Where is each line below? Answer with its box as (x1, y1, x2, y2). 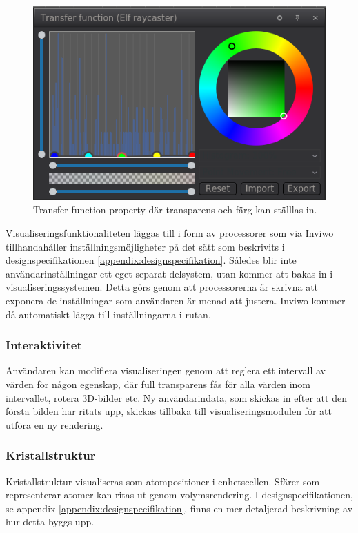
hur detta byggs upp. (6, 514, 95, 529)
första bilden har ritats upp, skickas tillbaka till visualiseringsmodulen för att (6, 404, 332, 418)
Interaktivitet (6, 336, 82, 353)
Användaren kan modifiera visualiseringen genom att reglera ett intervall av (6, 363, 326, 378)
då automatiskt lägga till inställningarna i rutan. (6, 307, 211, 321)
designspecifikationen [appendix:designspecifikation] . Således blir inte (6, 253, 297, 267)
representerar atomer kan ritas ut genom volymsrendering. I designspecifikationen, (6, 487, 353, 502)
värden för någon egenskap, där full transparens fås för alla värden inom (6, 376, 311, 391)
